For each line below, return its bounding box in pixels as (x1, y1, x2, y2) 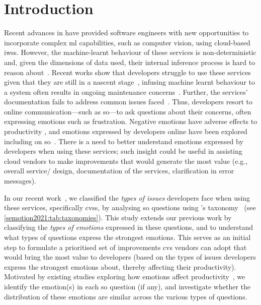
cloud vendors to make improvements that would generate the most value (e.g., (4, 155, 248, 166)
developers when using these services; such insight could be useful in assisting (4, 146, 242, 156)
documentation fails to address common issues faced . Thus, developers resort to (4, 96, 252, 107)
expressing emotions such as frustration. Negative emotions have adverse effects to (4, 116, 257, 127)
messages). (4, 175, 36, 186)
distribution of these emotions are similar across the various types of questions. (4, 291, 247, 301)
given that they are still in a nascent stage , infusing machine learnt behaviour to (4, 77, 255, 87)
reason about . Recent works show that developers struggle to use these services (4, 67, 251, 77)
